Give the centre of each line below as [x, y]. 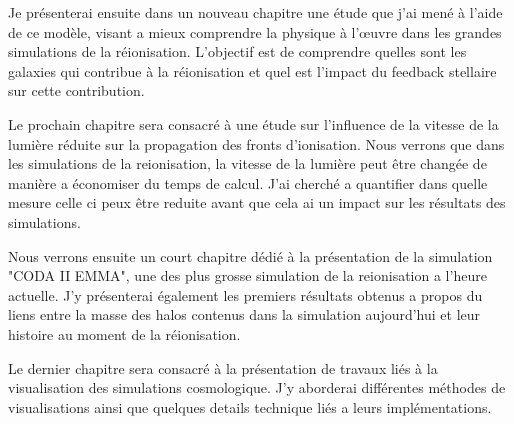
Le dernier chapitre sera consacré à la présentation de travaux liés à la [223, 367]
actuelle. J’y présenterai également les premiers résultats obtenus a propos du [245, 294]
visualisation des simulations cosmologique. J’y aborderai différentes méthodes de [257, 387]
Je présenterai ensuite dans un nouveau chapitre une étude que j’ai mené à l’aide [255, 12]
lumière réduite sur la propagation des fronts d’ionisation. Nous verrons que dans [256, 143]
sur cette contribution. [76, 90]
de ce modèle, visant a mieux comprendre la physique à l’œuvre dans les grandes [255, 31]
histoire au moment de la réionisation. [124, 333]
